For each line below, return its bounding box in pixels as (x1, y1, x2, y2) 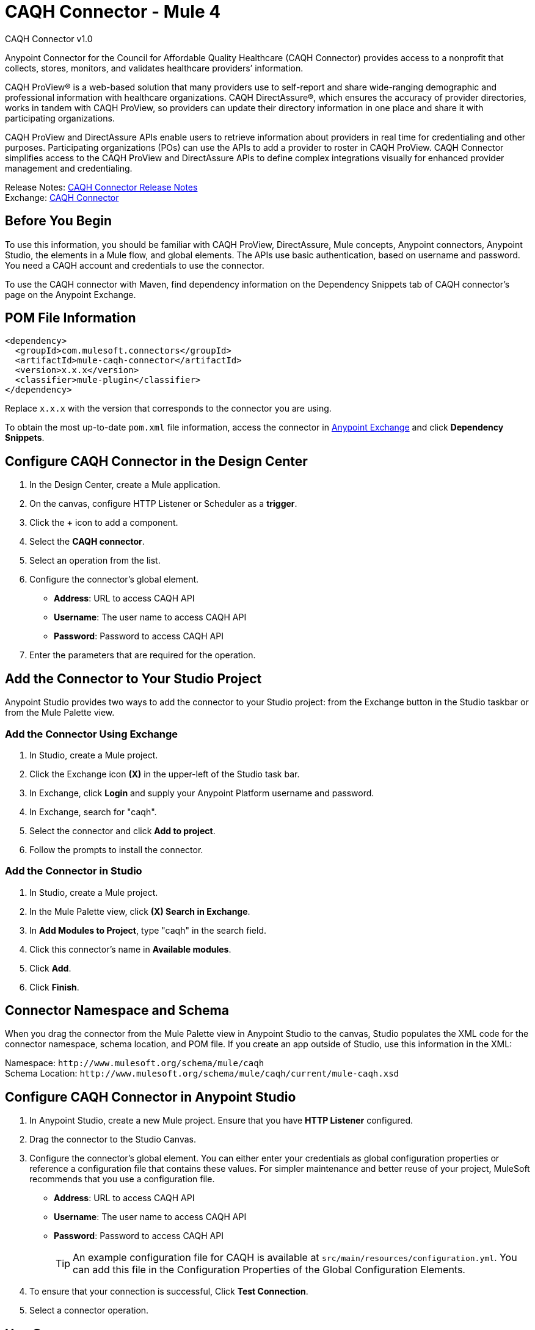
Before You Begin (5, 213, 112, 229)
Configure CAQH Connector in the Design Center (5, 453, 308, 469)
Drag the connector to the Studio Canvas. (29, 1134, 196, 1145)
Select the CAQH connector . (29, 536, 145, 547)
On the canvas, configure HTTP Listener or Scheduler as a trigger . (29, 498, 297, 509)
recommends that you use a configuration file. (29, 1174, 215, 1185)
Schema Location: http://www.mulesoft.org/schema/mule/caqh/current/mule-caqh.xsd (5, 1068, 399, 1079)
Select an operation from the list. (29, 555, 161, 566)
